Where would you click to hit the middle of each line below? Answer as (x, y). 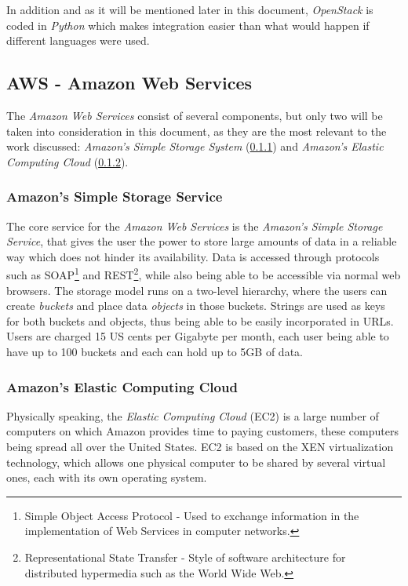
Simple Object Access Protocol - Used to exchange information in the (192, 515)
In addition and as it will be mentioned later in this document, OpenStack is (190, 9)
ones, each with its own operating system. (107, 477)
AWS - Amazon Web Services (129, 83)
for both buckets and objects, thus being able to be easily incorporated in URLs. (200, 320)
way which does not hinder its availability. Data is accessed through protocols (193, 256)
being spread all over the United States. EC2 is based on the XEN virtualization (200, 446)
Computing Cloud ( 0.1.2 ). (67, 161)
